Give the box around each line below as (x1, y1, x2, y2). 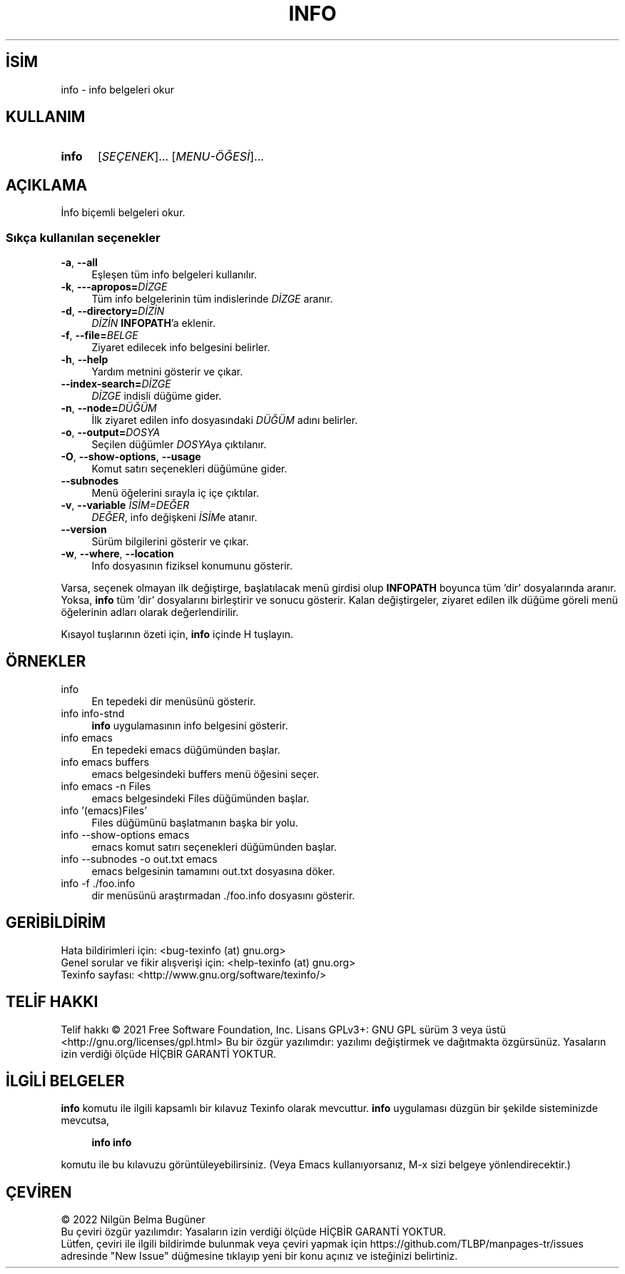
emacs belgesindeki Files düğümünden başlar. (91, 792, 310, 804)
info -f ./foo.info (61, 876, 136, 889)
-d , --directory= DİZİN (61, 305, 165, 318)
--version (61, 523, 107, 536)
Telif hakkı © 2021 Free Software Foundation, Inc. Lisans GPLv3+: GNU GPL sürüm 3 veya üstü (61, 1023, 507, 1036)
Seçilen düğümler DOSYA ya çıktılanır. (91, 438, 267, 451)
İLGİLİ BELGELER (6, 1071, 125, 1090)
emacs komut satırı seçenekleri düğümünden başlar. (91, 840, 337, 853)
